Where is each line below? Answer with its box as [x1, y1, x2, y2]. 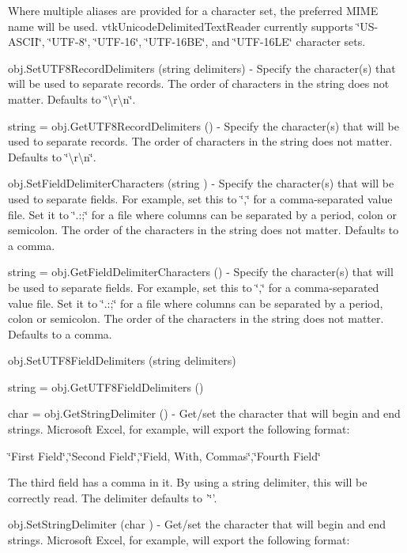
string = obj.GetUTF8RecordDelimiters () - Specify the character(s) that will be [8, 117, 400, 134]
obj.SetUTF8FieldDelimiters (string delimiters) [8, 352, 236, 369]
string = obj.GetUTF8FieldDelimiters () [8, 378, 204, 395]
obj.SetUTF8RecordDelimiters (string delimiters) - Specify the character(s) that [8, 59, 396, 76]
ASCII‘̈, [8, 33, 45, 50]
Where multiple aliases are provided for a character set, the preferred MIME [8, 2, 379, 18]
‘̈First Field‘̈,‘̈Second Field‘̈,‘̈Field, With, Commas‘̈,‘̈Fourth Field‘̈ [8, 447, 321, 464]
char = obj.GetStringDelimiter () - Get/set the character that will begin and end [8, 405, 401, 422]
